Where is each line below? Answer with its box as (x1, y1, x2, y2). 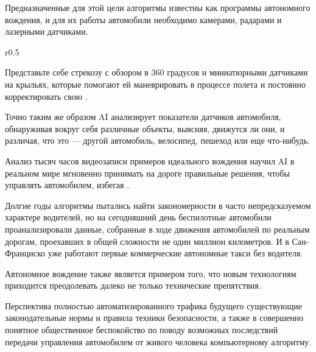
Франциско (5, 247, 46, 259)
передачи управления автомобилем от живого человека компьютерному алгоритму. (5, 335, 312, 348)
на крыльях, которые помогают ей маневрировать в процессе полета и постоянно (5, 77, 306, 90)
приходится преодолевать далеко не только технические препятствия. (5, 279, 261, 292)
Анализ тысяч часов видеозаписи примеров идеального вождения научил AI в (5, 154, 295, 167)
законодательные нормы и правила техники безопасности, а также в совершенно (5, 311, 304, 324)
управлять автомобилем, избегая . (5, 178, 130, 191)
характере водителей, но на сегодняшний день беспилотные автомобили (5, 211, 272, 224)
